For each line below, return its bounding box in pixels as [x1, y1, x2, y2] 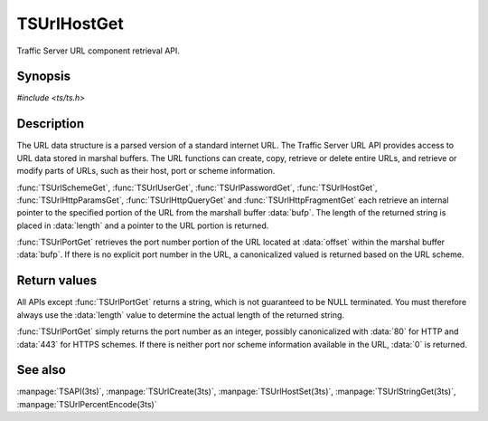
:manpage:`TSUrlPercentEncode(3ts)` [16, 398, 157, 409]
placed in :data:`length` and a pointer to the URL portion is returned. [16, 220, 269, 231]
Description [16, 116, 85, 131]
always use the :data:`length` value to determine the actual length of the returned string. [16, 309, 345, 321]
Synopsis [16, 69, 71, 84]
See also [16, 362, 67, 378]
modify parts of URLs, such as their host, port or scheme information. [16, 166, 276, 177]
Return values [16, 273, 98, 289]
